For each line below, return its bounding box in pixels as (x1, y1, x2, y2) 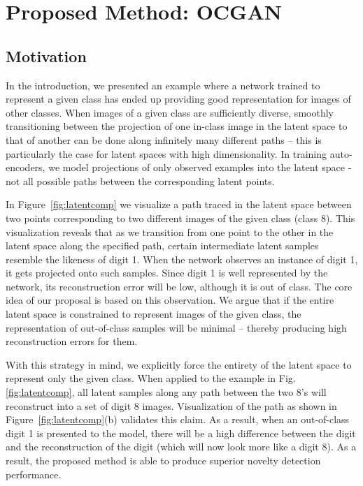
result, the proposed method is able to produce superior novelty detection (6, 453, 321, 468)
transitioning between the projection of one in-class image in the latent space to (6, 119, 348, 133)
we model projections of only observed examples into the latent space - (48, 160, 352, 175)
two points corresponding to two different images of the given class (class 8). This (6, 210, 355, 225)
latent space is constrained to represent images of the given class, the (6, 307, 301, 321)
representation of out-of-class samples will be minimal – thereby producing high (6, 320, 347, 334)
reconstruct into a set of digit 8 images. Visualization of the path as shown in (6, 398, 337, 413)
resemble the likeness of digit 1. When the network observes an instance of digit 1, (6, 251, 358, 266)
